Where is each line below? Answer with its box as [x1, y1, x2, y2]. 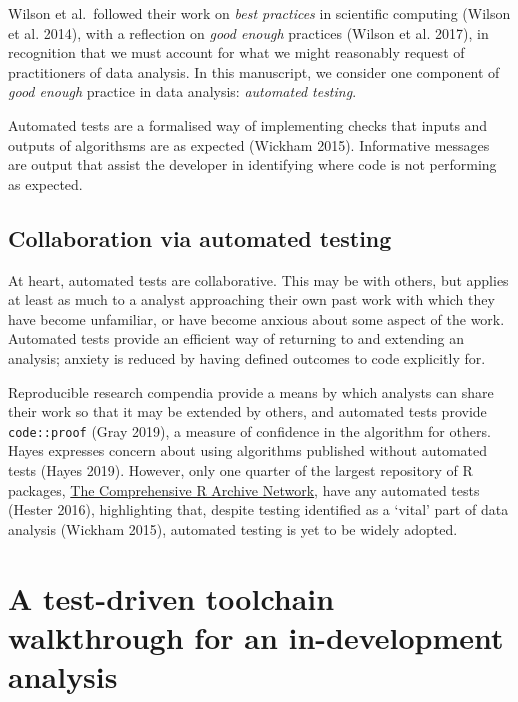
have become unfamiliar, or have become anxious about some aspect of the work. [8, 308, 505, 329]
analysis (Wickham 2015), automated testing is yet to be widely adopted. [8, 518, 458, 539]
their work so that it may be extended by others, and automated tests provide [8, 401, 487, 422]
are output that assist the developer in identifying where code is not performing [8, 154, 497, 175]
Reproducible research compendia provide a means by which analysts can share [8, 381, 494, 402]
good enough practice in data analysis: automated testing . [8, 81, 357, 102]
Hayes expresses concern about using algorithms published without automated [8, 440, 487, 461]
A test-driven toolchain [8, 577, 335, 618]
